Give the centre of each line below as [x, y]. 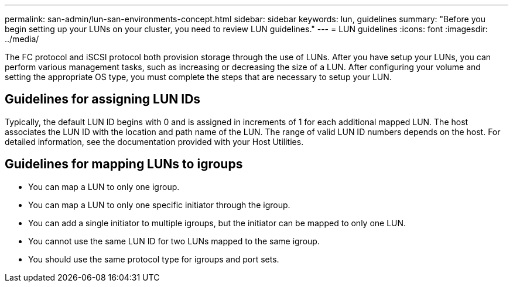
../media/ [22, 39]
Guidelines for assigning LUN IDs [103, 99]
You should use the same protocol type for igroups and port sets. [154, 259]
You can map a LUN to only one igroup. [104, 186]
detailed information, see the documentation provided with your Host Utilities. [154, 141]
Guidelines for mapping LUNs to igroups [124, 164]
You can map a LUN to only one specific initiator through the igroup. [159, 205]
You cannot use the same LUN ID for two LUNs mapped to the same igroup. [174, 241]
